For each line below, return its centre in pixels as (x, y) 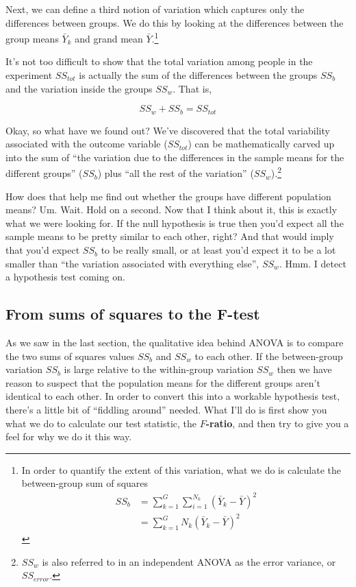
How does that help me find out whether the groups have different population (168, 196)
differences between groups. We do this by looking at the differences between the (175, 22)
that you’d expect (43, 250)
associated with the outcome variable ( (87, 144)
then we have (304, 369)
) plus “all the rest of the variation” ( (176, 173)
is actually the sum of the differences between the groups (198, 75)
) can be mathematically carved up (261, 144)
